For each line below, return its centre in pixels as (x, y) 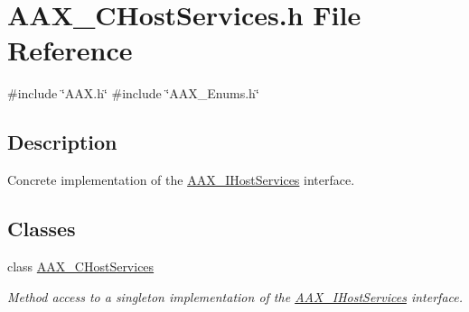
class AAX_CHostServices (81, 266)
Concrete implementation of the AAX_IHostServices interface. (181, 180)
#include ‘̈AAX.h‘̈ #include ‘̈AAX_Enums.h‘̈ (133, 93)
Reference (70, 50)
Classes (42, 229)
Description (62, 142)
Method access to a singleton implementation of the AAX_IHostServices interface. (235, 296)
